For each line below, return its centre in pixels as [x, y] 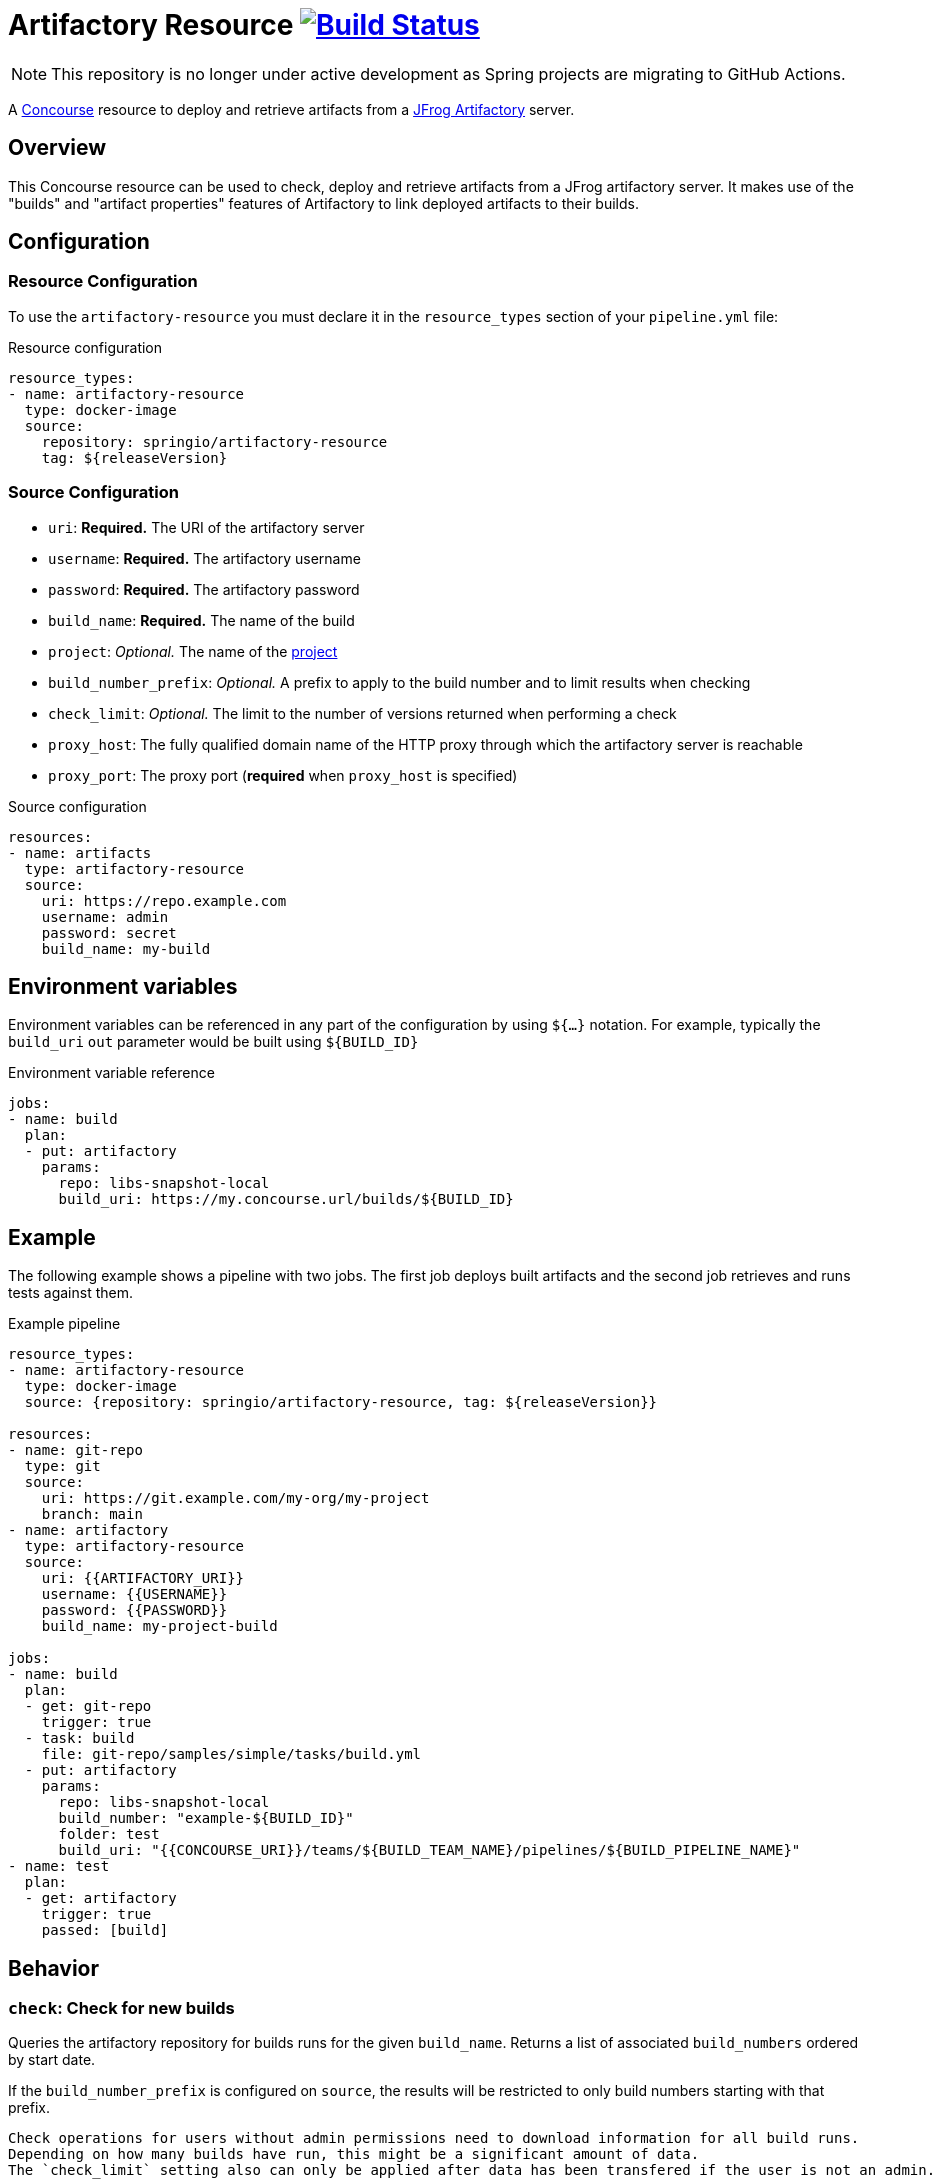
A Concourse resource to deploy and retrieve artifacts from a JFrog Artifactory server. [291, 109]
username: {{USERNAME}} [134, 1594]
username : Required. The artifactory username [204, 558]
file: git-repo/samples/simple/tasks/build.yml [231, 1754]
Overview [57, 148]
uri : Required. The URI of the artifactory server [206, 527]
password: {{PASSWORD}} [134, 1610]
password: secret [109, 932]
